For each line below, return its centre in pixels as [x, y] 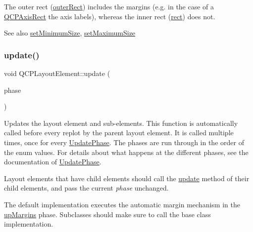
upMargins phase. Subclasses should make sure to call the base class [107, 214]
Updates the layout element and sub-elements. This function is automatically [121, 123]
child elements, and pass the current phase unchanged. [86, 188]
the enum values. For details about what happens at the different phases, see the [126, 152]
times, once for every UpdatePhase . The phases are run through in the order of [124, 142]
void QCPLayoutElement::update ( [57, 73]
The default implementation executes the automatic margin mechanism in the [122, 204]
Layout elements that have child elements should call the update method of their [127, 178]
